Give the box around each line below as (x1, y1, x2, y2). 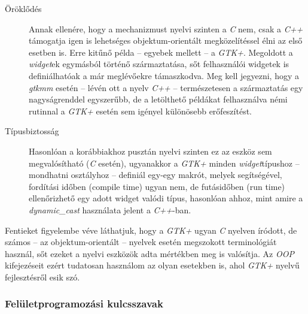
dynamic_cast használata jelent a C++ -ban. (29, 203, 191, 216)
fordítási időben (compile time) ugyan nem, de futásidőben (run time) (29, 180, 285, 192)
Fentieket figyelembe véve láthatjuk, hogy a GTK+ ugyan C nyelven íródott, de (5, 224, 297, 236)
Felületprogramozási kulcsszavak (5, 296, 163, 311)
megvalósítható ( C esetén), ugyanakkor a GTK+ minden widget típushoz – (29, 156, 300, 169)
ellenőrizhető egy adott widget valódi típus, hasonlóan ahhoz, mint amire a (29, 192, 303, 204)
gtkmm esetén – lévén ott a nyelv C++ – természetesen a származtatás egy (29, 81, 303, 93)
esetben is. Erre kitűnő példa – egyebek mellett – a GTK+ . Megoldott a (29, 46, 293, 58)
